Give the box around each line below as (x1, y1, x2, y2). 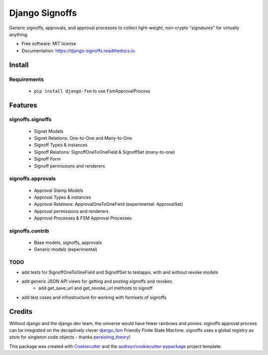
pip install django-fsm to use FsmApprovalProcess (34, 88, 151, 94)
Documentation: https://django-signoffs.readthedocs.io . (21, 48, 136, 54)
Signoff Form (34, 156, 61, 162)
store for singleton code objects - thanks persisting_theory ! (9, 334, 131, 340)
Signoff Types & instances (34, 142, 88, 148)
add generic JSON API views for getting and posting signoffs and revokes (21, 278, 172, 284)
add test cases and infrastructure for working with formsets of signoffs (21, 294, 167, 300)
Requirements (9, 76, 44, 83)
